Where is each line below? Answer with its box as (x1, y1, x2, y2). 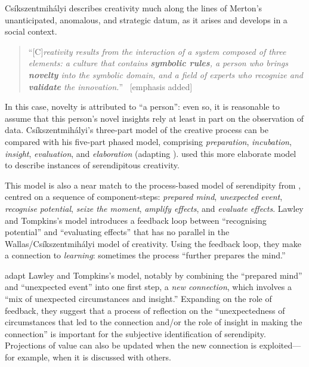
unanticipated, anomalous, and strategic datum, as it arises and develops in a (5, 13, 288, 26)
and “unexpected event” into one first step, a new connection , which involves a (5, 280, 292, 293)
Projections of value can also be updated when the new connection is (5, 339, 257, 351)
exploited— (259, 339, 301, 351)
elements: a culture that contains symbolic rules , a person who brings (28, 57, 288, 69)
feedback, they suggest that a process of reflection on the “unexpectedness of (5, 304, 285, 316)
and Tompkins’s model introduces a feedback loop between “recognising (5, 214, 267, 226)
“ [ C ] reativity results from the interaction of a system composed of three (28, 45, 286, 57)
